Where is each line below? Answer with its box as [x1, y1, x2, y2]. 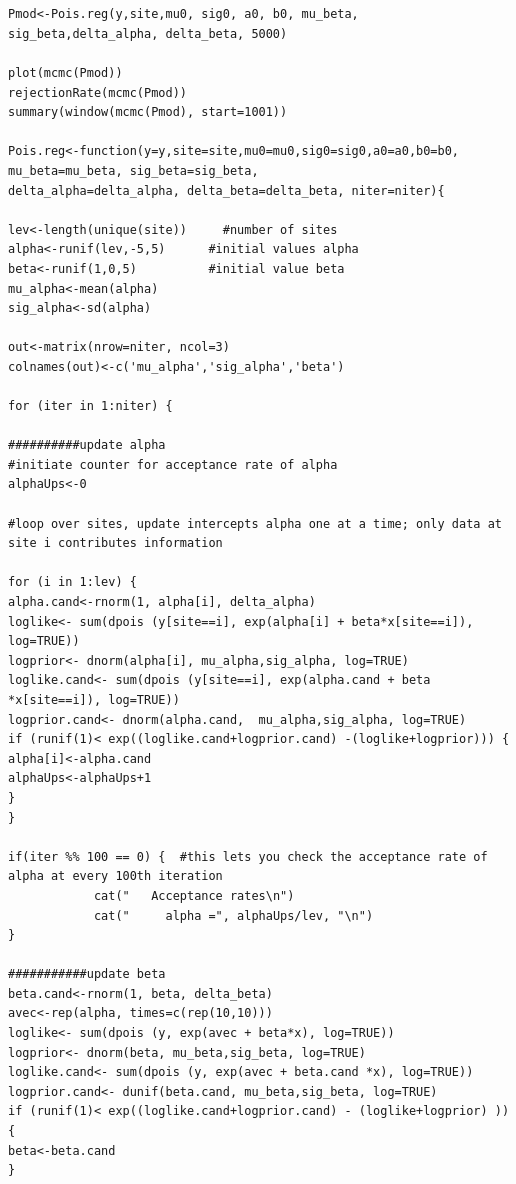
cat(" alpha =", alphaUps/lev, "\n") [93, 908, 374, 923]
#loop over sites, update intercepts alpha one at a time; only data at [8, 516, 502, 531]
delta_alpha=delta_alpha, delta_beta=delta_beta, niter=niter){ [8, 183, 445, 198]
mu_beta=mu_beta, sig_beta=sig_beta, [8, 163, 259, 178]
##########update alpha [8, 438, 166, 453]
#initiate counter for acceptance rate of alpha [8, 457, 338, 472]
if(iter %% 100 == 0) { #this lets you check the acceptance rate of [8, 849, 488, 864]
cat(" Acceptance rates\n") [93, 888, 295, 903]
